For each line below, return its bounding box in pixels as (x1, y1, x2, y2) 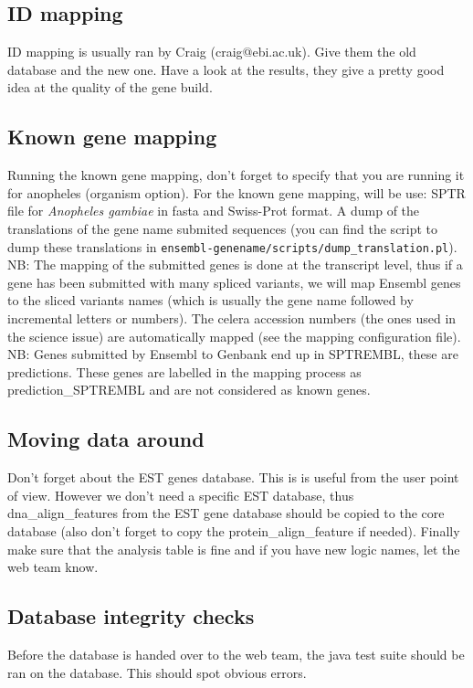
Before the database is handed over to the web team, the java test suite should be (7, 644, 465, 663)
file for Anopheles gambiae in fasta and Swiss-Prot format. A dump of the (7, 201, 420, 220)
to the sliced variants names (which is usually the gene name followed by (7, 291, 414, 310)
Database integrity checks (7, 602, 255, 630)
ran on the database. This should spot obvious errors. (7, 662, 307, 682)
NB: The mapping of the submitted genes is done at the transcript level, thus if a (7, 255, 463, 274)
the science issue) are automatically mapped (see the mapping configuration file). (7, 326, 461, 345)
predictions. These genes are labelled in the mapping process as (7, 362, 362, 381)
